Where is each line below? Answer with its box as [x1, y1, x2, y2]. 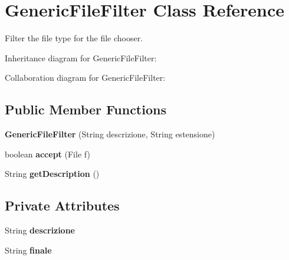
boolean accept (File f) [5, 147, 90, 160]
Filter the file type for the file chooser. [5, 32, 143, 44]
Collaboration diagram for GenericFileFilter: [5, 71, 166, 84]
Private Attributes [5, 196, 120, 215]
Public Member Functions [5, 100, 166, 119]
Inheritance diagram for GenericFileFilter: [5, 51, 157, 64]
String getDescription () [5, 167, 100, 180]
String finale [5, 243, 52, 256]
